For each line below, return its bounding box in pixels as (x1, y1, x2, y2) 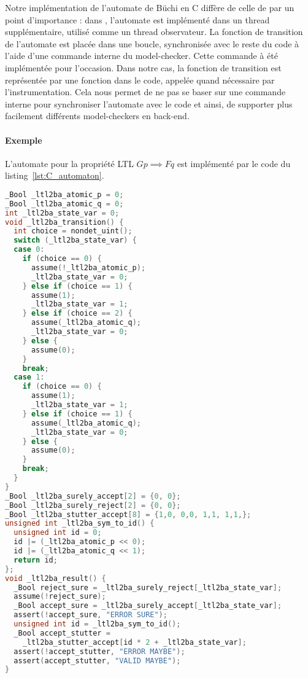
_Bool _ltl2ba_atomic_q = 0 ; (5, 199, 124, 208)
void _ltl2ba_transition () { (5, 217, 124, 227)
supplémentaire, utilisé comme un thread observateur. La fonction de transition (5, 25, 303, 38)
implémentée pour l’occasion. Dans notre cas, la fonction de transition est (5, 61, 282, 74)
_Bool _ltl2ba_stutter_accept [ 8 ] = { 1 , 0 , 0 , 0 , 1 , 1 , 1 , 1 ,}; (5, 510, 252, 519)
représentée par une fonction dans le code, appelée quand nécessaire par (5, 73, 275, 86)
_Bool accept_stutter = (13, 628, 110, 637)
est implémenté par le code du (177, 157, 291, 169)
